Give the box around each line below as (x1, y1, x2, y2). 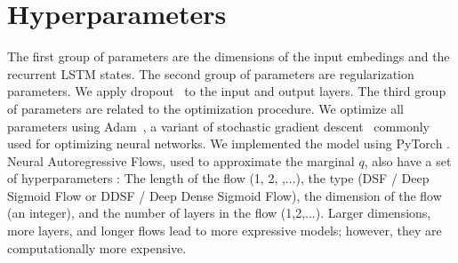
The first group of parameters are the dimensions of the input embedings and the (7, 47, 450, 66)
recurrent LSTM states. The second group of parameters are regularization (7, 64, 414, 83)
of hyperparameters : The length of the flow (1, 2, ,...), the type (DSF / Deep (7, 169, 430, 187)
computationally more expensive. (7, 238, 187, 257)
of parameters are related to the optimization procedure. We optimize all (7, 99, 404, 117)
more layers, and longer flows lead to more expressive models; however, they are (7, 221, 442, 240)
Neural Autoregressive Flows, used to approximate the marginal (7, 151, 355, 170)
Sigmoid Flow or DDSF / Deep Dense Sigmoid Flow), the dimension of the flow (7, 186, 442, 204)
